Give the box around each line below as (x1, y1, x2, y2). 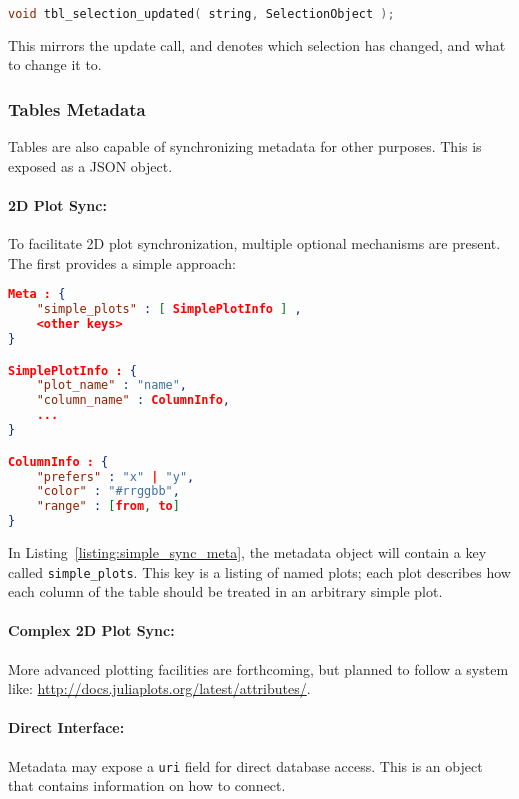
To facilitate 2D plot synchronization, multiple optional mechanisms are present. (8, 233, 501, 254)
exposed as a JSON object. (8, 155, 173, 176)
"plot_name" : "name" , (36, 378, 188, 393)
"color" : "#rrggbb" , (36, 484, 180, 499)
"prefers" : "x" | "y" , (36, 469, 195, 484)
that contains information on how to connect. (8, 775, 286, 796)
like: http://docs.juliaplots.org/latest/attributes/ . (8, 678, 311, 699)
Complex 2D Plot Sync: (8, 620, 175, 641)
